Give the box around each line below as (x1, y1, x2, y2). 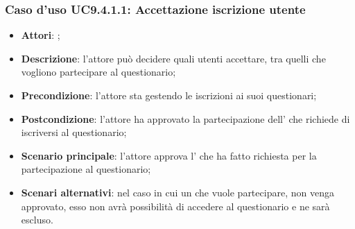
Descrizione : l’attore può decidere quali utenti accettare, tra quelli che (21, 51, 326, 65)
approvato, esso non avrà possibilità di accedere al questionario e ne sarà (21, 198, 330, 213)
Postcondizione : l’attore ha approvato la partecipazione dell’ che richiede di (21, 111, 350, 126)
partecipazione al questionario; (21, 162, 151, 176)
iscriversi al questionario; (21, 125, 127, 139)
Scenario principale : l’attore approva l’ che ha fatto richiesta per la (21, 148, 317, 162)
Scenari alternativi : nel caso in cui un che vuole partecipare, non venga (21, 185, 334, 199)
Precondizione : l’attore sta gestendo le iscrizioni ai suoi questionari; (21, 88, 317, 102)
